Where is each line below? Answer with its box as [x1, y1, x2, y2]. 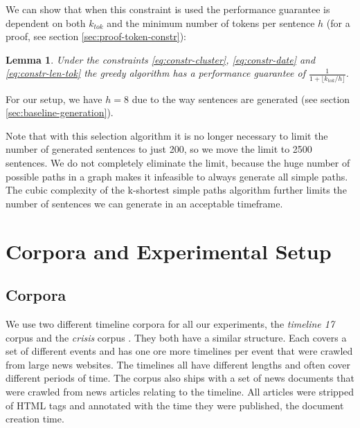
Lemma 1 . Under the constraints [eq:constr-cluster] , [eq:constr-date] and [6, 52, 316, 66]
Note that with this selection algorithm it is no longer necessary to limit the [6, 128, 328, 142]
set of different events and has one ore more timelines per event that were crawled [6, 344, 353, 358]
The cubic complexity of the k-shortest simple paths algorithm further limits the [6, 183, 347, 197]
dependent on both [6, 15, 86, 30]
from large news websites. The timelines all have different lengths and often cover [6, 357, 350, 371]
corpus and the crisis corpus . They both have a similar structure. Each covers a [6, 330, 347, 344]
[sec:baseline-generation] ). [6, 105, 114, 120]
